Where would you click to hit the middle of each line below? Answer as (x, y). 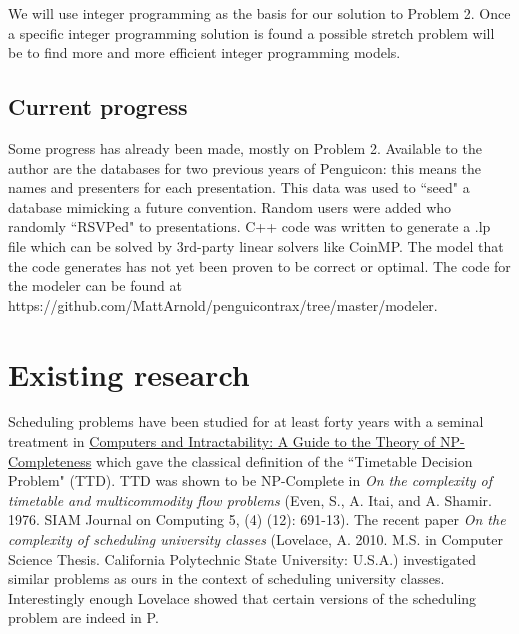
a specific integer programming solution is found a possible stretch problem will (251, 32)
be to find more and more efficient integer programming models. (204, 52)
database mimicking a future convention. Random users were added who (230, 206)
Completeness (50, 460)
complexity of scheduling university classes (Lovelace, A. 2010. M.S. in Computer (255, 539)
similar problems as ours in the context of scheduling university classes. (226, 578)
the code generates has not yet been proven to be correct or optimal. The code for (259, 265)
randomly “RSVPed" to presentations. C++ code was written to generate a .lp (249, 226)
